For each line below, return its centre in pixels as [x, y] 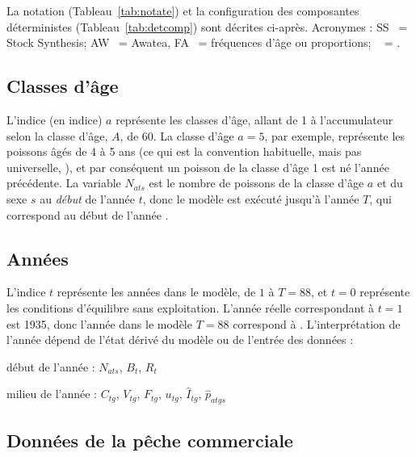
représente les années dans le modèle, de [156, 292]
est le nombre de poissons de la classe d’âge [256, 183]
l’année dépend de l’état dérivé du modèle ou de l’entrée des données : [180, 340]
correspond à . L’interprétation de [317, 323]
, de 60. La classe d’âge [177, 135]
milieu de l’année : [52, 394]
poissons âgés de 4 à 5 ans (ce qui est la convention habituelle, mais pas [184, 151]
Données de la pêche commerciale [150, 440]
